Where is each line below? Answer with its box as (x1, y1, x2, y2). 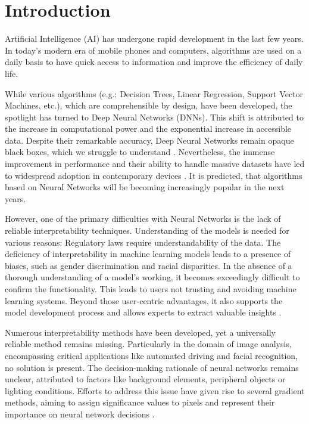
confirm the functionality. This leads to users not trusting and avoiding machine (5, 283, 296, 295)
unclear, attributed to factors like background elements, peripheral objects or (5, 373, 286, 385)
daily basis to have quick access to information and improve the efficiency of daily (5, 55, 303, 68)
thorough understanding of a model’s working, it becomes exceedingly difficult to (5, 271, 300, 283)
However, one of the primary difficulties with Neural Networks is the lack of (5, 212, 281, 225)
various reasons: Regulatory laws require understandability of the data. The (5, 236, 281, 248)
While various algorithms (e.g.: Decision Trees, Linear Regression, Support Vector (5, 87, 304, 100)
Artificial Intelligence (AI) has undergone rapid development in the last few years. (5, 32, 304, 45)
